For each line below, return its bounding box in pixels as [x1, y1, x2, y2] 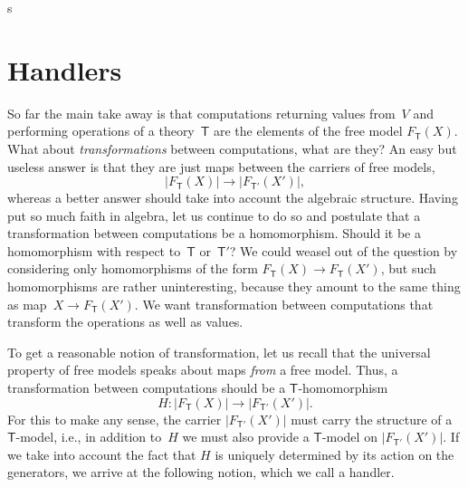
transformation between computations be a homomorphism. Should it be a [7, 224, 421, 243]
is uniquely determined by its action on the [215, 444, 454, 463]
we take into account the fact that [7, 444, 196, 463]
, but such [380, 259, 436, 278]
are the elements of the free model [213, 121, 403, 140]
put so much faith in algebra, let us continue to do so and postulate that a [7, 205, 421, 224]
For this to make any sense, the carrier [7, 409, 222, 428]
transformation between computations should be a [7, 378, 286, 397]
